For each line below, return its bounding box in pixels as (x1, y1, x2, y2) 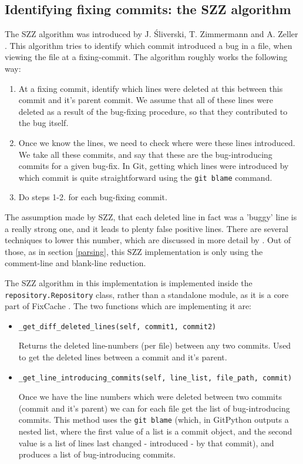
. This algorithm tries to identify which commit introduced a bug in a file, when (5, 39, 292, 51)
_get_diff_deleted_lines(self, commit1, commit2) (18, 322, 217, 331)
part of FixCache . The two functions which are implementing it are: (5, 300, 251, 312)
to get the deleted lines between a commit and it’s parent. (18, 351, 227, 363)
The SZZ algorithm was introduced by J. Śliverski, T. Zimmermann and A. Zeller (5, 28, 298, 40)
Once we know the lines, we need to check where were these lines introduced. (18, 136, 295, 148)
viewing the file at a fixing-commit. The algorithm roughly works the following (5, 51, 288, 63)
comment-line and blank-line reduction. (5, 257, 146, 269)
